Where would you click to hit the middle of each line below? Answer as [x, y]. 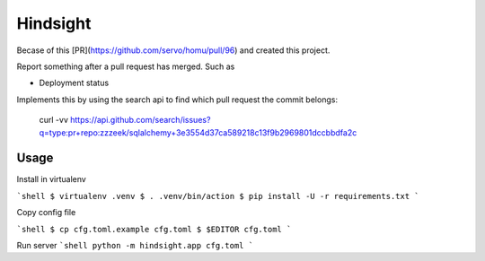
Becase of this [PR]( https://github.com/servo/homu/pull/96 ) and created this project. [173, 50]
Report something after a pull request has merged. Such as [126, 66]
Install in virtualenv [52, 179]
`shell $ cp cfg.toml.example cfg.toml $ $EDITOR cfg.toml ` [154, 229]
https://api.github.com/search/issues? [141, 120]
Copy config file [46, 213]
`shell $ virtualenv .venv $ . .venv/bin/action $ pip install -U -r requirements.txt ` [218, 196]
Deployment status [74, 83]
